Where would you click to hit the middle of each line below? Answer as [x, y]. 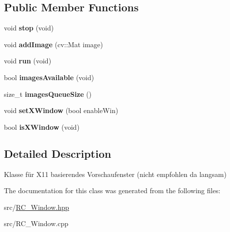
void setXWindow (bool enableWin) [61, 110]
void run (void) [28, 61]
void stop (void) [29, 28]
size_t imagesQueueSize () [48, 94]
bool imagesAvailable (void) [49, 77]
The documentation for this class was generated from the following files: [112, 190]
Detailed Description [58, 153]
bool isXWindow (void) [42, 127]
